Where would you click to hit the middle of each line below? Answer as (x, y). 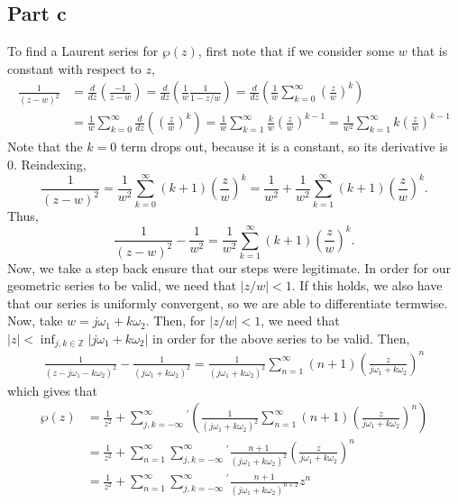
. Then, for (175, 321)
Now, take (35, 321)
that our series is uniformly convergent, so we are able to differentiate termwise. (228, 302)
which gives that (53, 390)
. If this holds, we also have (367, 285)
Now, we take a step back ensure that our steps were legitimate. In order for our (229, 267)
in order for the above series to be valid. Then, (281, 338)
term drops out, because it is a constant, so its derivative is (284, 147)
